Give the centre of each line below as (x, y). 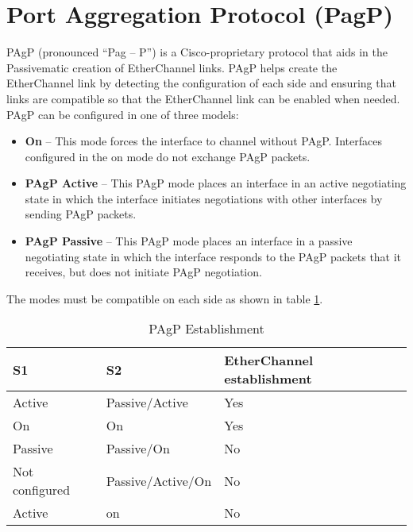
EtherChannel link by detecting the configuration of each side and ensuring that (201, 83)
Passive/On (138, 449)
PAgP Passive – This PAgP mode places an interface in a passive (189, 241)
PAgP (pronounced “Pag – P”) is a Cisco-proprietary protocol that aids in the (197, 52)
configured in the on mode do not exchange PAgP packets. (168, 156)
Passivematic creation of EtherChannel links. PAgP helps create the (172, 67)
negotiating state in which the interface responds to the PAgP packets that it (213, 256)
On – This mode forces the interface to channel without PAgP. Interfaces (203, 141)
